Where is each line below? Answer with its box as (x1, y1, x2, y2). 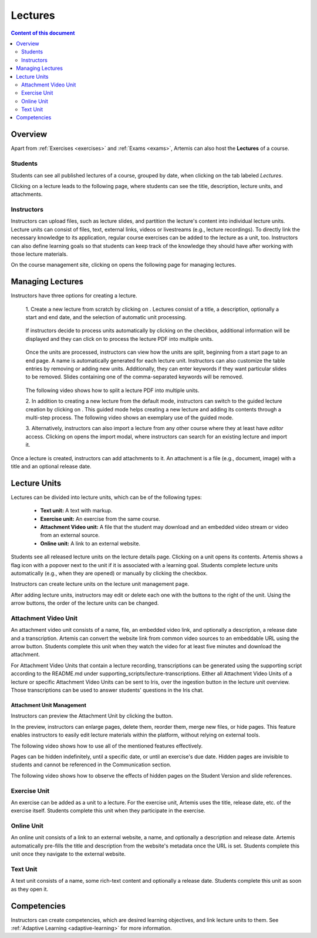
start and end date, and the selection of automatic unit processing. (25, 314, 187, 321)
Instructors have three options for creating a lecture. (11, 292, 137, 299)
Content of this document (11, 29, 75, 36)
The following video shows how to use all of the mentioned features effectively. (11, 742, 203, 749)
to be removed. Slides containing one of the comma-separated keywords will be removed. (25, 373, 244, 380)
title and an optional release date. (11, 463, 92, 470)
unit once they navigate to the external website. (11, 850, 126, 857)
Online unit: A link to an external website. (40, 540, 141, 547)
